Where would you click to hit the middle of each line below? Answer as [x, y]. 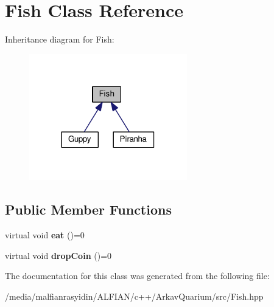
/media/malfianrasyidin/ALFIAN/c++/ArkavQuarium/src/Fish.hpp [134, 296]
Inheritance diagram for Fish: [60, 39]
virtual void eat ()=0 [45, 235]
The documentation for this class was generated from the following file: [137, 276]
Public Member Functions [88, 209]
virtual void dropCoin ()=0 [58, 255]
